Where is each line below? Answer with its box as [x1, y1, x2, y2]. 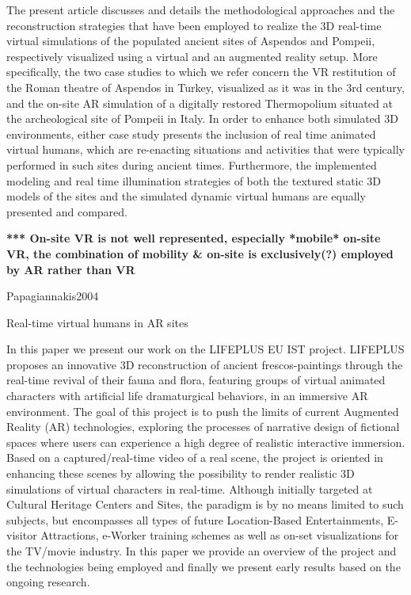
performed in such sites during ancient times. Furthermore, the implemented [6, 156, 377, 173]
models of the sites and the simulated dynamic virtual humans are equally [6, 188, 366, 204]
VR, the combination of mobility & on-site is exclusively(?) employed [6, 245, 394, 261]
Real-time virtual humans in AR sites [6, 314, 188, 330]
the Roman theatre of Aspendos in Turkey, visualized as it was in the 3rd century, [6, 78, 405, 95]
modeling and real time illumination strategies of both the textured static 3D [6, 172, 382, 189]
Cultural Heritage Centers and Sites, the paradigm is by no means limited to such [6, 496, 404, 513]
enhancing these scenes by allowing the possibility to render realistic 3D [6, 465, 355, 482]
